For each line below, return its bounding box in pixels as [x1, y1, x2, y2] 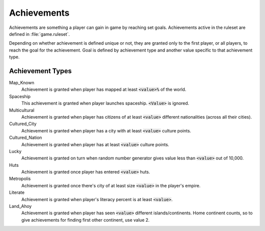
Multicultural [9, 107, 34, 113]
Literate [9, 189, 25, 196]
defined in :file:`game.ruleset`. [9, 31, 70, 37]
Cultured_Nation [9, 135, 42, 141]
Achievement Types [9, 67, 72, 75]
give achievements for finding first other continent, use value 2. [21, 217, 150, 223]
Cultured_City [9, 121, 37, 127]
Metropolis [9, 176, 31, 181]
